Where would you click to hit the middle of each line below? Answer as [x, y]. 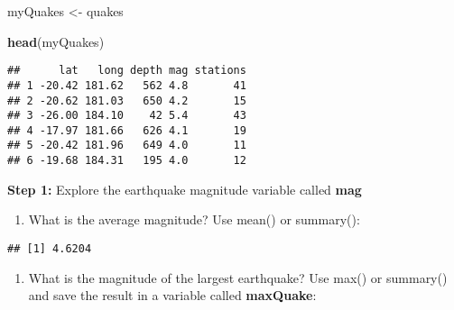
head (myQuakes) [56, 41]
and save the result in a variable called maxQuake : [172, 295]
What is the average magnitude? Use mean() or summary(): [194, 219]
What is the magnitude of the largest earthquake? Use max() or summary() [238, 277]
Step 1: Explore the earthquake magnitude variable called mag [185, 189]
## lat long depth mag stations [127, 71]
